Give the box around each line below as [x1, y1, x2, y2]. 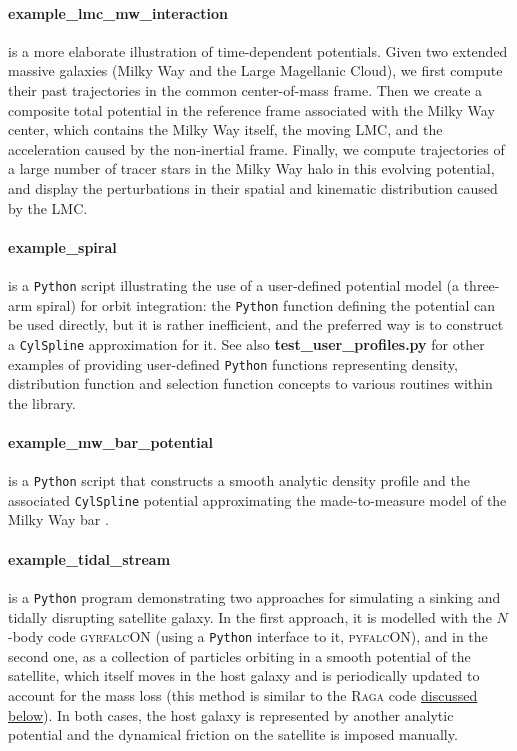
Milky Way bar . [8, 509, 109, 530]
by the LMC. [8, 197, 88, 218]
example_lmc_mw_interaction [8, 2, 228, 23]
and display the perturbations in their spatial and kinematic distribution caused [8, 177, 498, 198]
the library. [8, 392, 76, 413]
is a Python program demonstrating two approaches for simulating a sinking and [8, 586, 501, 607]
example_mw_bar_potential [8, 431, 214, 452]
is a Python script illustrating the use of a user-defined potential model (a [8, 274, 460, 295]
